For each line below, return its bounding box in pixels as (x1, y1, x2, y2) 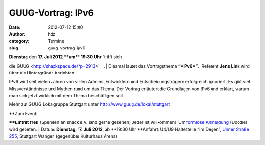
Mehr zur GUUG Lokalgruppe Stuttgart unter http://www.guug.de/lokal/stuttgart (9, 101, 170, 107)
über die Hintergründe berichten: (9, 70, 76, 75)
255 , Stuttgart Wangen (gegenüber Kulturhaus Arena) (9, 133, 118, 139)
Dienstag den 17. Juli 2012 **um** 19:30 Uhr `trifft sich (9, 54, 122, 60)
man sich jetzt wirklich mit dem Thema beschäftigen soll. (9, 93, 124, 98)
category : (9, 38, 30, 44)
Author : (9, 31, 26, 37)
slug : (9, 45, 20, 51)
